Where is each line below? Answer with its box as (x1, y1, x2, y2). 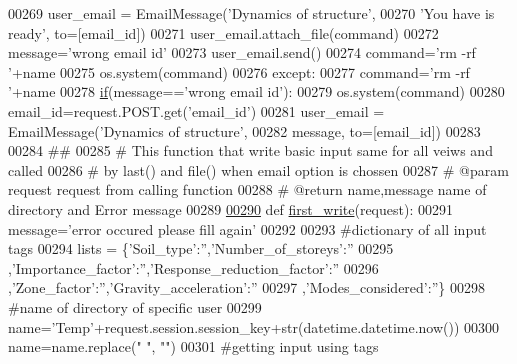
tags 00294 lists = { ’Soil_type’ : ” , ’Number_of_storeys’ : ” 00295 (8, 238, 394, 259)
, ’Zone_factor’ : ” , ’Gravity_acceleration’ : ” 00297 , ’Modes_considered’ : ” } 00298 (8, 277, 485, 298)
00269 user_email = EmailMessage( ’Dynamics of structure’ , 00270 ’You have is (8, 3, 495, 23)
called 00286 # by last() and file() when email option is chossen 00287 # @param (8, 159, 509, 180)
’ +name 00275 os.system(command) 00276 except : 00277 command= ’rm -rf (8, 61, 470, 82)
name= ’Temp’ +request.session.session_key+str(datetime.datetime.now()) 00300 (8, 316, 500, 337)
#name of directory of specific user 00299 (8, 296, 262, 317)
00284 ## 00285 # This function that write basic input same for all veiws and (8, 140, 493, 161)
